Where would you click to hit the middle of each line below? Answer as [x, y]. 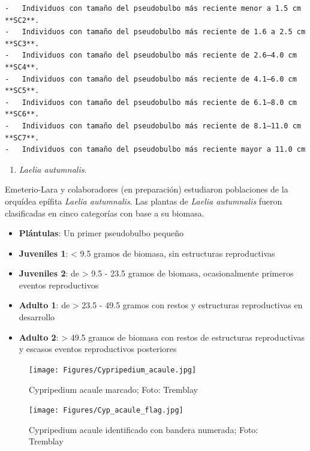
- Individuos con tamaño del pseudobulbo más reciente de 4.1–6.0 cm [151, 79]
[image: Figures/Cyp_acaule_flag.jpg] [106, 411]
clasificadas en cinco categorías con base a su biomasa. [105, 213]
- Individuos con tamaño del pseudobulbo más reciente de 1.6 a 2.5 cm [155, 32]
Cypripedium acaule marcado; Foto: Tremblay [113, 389]
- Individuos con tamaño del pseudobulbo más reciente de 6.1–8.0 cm [151, 102]
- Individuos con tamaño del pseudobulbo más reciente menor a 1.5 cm [153, 8]
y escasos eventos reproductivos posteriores [98, 349]
